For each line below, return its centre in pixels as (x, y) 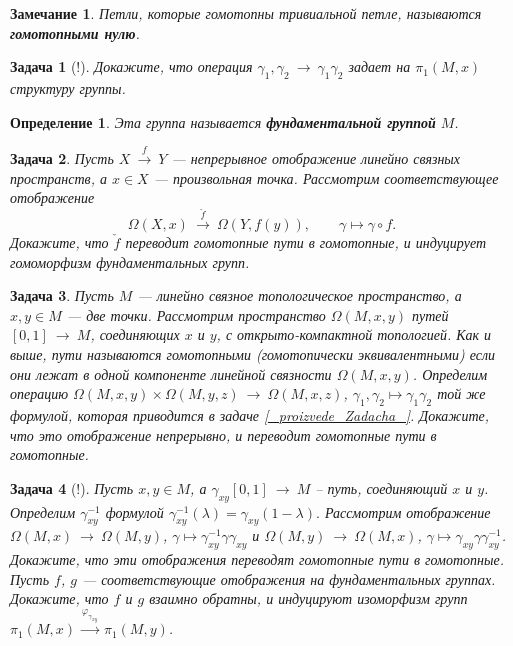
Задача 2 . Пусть (62, 157)
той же (461, 393)
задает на (379, 66)
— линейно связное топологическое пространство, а (299, 295)
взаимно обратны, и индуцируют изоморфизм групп (308, 598)
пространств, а (58, 177)
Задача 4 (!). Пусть (72, 487)
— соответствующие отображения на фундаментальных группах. (288, 578)
